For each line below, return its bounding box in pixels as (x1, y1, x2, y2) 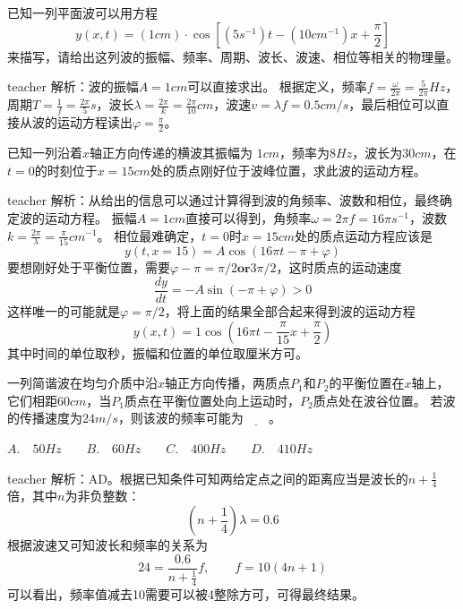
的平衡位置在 (329, 373, 405, 392)
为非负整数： (64, 486, 141, 505)
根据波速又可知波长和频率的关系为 (7, 536, 208, 553)
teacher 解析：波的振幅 (7, 77, 139, 96)
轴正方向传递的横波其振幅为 (90, 143, 253, 162)
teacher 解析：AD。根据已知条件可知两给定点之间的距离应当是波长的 (7, 468, 408, 487)
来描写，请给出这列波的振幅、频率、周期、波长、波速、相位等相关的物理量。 (7, 47, 459, 65)
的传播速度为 (7, 408, 82, 427)
